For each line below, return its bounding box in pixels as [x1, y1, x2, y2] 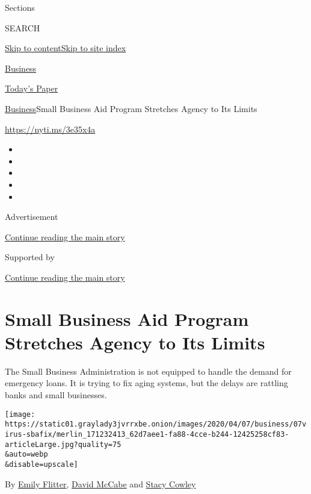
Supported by [5, 251, 55, 263]
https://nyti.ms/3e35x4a [5, 122, 96, 135]
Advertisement [5, 210, 58, 223]
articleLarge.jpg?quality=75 [5, 440, 122, 449]
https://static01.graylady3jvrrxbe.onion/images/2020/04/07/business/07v [5, 420, 307, 429]
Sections [5, 1, 35, 13]
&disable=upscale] [5, 460, 78, 469]
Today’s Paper [5, 82, 58, 95]
